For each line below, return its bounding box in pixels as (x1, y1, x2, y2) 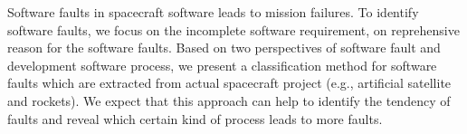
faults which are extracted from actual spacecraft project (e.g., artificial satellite (7, 73, 452, 92)
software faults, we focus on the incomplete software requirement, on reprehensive (7, 20, 460, 39)
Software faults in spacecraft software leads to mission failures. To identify (7, 3, 419, 21)
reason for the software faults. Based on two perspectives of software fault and (7, 38, 441, 57)
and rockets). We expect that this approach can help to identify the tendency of (7, 91, 451, 110)
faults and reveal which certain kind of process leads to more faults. (7, 109, 383, 128)
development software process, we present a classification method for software (7, 55, 437, 74)
